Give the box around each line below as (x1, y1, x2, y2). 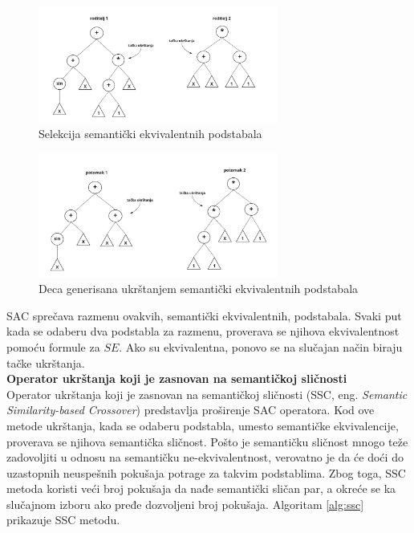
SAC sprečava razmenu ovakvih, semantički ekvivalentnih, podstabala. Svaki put (6, 307, 402, 323)
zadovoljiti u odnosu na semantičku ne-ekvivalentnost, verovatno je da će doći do (6, 449, 404, 466)
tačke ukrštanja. (6, 354, 85, 371)
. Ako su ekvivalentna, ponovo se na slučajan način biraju (119, 338, 403, 355)
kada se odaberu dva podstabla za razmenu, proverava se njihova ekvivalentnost (6, 323, 400, 340)
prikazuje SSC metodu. (6, 511, 120, 528)
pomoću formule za (6, 338, 100, 355)
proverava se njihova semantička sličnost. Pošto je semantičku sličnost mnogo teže (6, 433, 408, 450)
